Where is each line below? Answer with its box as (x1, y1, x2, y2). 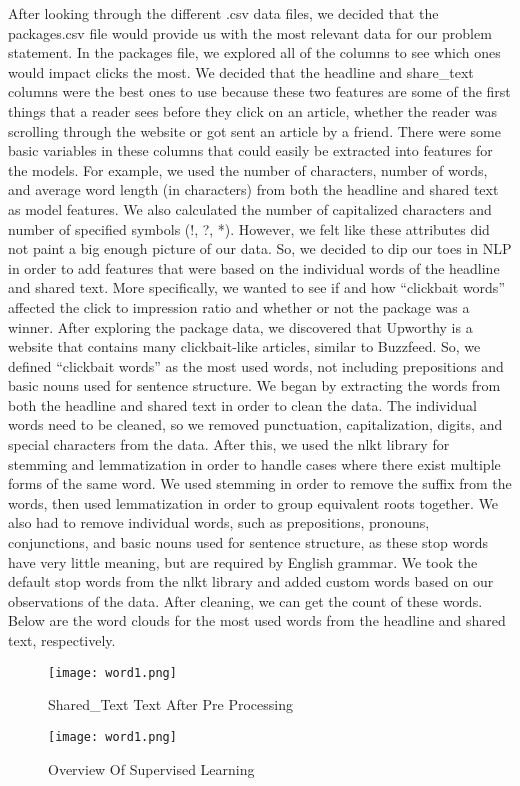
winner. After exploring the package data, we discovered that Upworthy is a (8, 316, 473, 337)
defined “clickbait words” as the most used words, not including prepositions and (8, 355, 504, 376)
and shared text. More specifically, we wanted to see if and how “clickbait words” (8, 277, 505, 298)
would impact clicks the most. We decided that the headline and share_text (8, 61, 474, 82)
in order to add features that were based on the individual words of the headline (8, 257, 500, 278)
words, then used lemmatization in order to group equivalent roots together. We (8, 492, 499, 513)
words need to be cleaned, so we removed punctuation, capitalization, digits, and (8, 414, 503, 435)
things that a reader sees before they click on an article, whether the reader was (8, 100, 497, 121)
